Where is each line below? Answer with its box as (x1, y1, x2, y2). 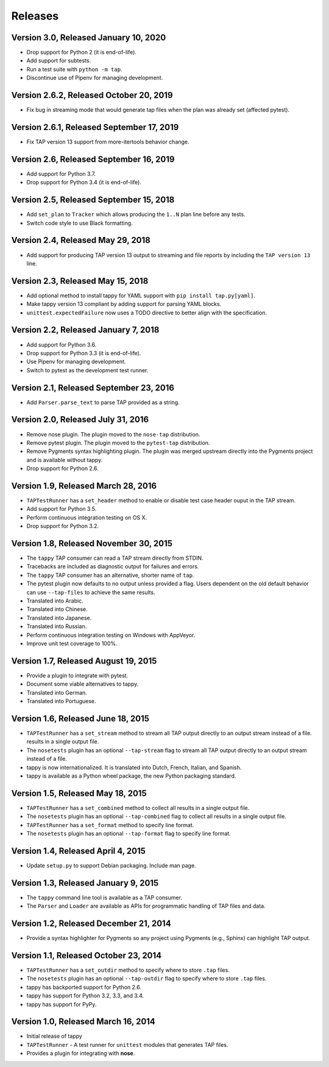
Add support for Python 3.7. (26, 170, 96, 177)
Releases (11, 9, 59, 23)
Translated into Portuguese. (26, 698, 97, 705)
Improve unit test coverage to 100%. (26, 640, 118, 647)
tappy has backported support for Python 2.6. (26, 983, 141, 991)
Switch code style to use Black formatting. (26, 219, 133, 226)
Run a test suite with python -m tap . (26, 65, 122, 73)
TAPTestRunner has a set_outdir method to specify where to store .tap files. (26, 966, 230, 974)
